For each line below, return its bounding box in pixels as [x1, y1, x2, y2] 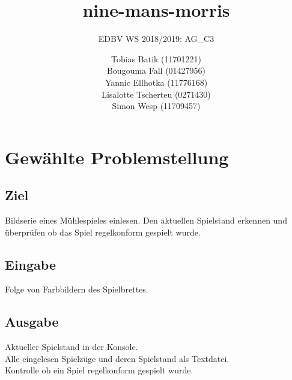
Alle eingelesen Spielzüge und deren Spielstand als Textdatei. [5, 352, 230, 364]
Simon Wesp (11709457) [112, 99, 201, 112]
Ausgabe [5, 312, 59, 331]
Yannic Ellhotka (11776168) [105, 76, 208, 88]
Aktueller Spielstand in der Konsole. [5, 340, 138, 353]
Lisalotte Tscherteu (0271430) [102, 88, 211, 100]
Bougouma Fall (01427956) [106, 64, 206, 77]
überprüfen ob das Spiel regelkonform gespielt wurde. [5, 225, 201, 238]
